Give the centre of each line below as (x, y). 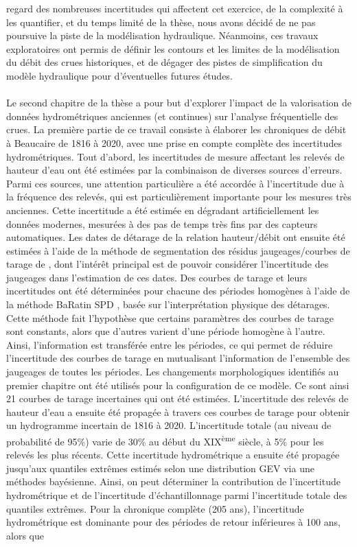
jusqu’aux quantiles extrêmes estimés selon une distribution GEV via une (160, 468)
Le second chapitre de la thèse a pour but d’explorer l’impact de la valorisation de (179, 103)
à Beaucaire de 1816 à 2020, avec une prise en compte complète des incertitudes (174, 142)
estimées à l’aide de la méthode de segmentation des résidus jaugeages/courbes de (178, 250)
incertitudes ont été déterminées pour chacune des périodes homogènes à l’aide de (178, 291)
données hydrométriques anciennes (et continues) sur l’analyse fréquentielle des (172, 116)
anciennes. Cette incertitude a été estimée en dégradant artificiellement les (163, 210)
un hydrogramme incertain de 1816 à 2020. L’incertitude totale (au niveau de (169, 425)
